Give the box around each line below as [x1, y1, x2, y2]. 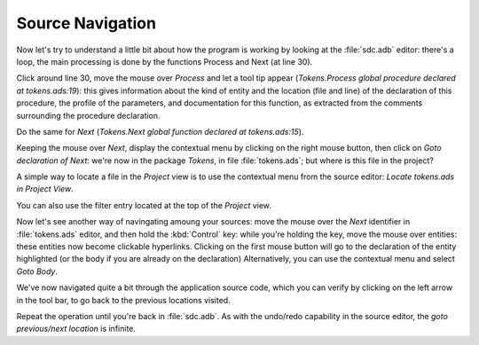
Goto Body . [16, 266, 58, 277]
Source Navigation [16, 13, 157, 33]
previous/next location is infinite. [16, 324, 137, 334]
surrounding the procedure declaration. [16, 110, 161, 121]
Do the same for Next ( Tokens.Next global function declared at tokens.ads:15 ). [16, 126, 304, 137]
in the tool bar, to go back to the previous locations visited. [16, 294, 231, 305]
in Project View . [16, 184, 75, 194]
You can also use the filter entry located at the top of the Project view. [16, 200, 272, 210]
